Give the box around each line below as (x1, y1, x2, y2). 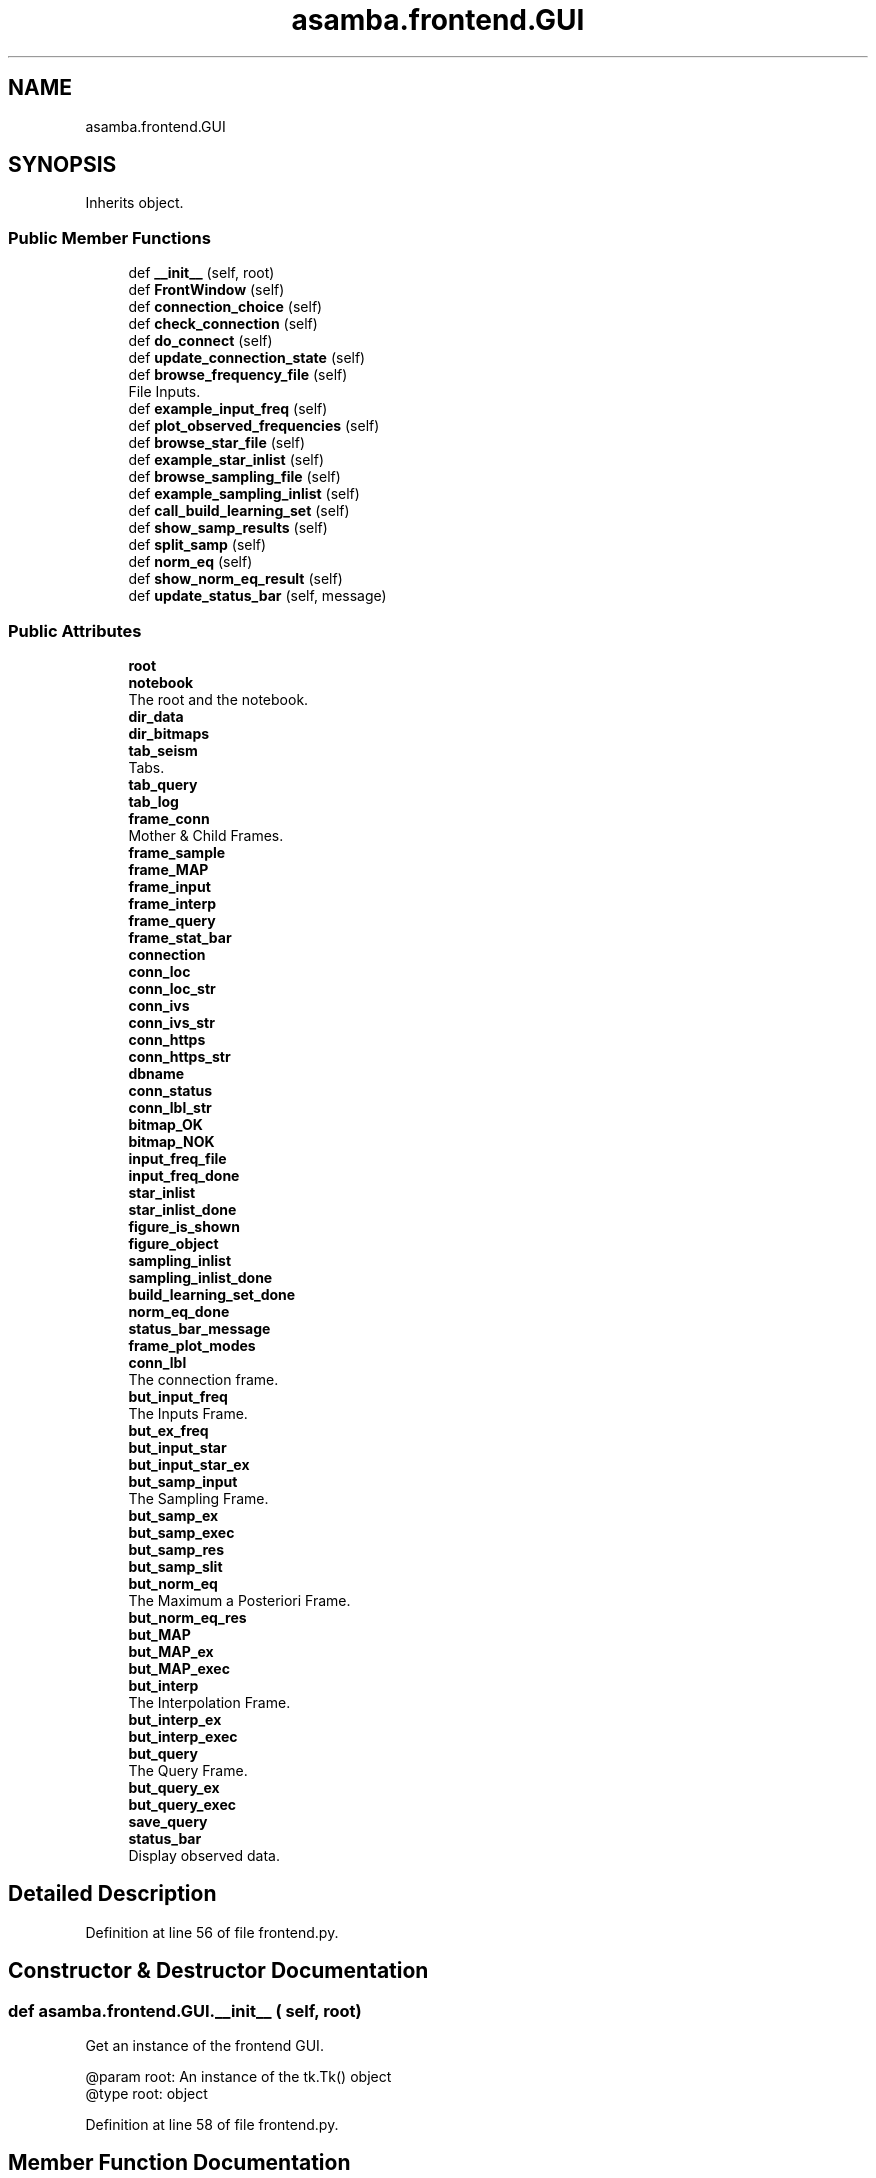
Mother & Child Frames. (128, 826, 284, 844)
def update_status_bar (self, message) (128, 587, 387, 605)
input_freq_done (128, 1166, 240, 1184)
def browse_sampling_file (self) (128, 468, 341, 486)
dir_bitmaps (128, 724, 210, 742)
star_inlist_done (128, 1200, 237, 1218)
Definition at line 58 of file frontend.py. (85, 2116, 339, 2133)
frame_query (128, 911, 216, 929)
